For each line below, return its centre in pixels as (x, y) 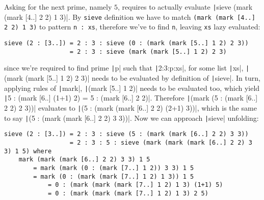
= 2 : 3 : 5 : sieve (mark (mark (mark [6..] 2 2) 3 (161, 142)
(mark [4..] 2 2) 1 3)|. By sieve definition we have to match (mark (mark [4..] (130, 16)
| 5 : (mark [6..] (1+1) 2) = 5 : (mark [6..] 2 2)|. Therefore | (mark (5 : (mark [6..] (131, 98)
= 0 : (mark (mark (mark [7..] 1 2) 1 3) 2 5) (128, 193)
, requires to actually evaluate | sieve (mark (185, 7)
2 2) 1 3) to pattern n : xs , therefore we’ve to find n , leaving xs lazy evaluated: (132, 27)
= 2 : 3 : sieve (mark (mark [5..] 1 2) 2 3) (148, 52)
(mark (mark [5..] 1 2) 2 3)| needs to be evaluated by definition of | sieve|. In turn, (132, 77)
